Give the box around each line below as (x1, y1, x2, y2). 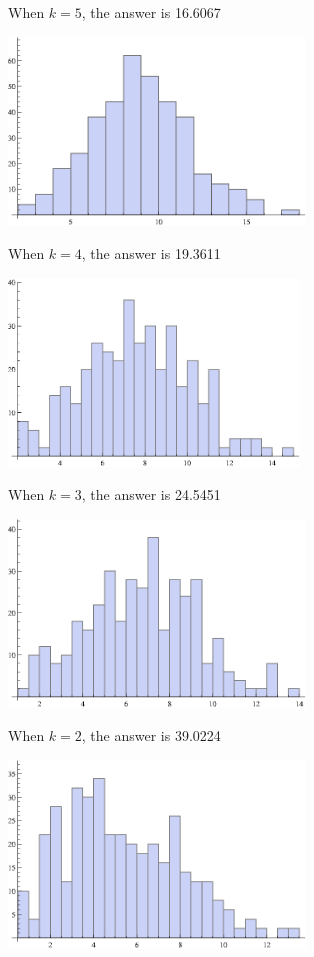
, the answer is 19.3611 (81, 243, 221, 264)
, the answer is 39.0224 (81, 725, 221, 746)
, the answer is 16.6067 (81, 2, 221, 22)
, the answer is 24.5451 (81, 484, 221, 505)
